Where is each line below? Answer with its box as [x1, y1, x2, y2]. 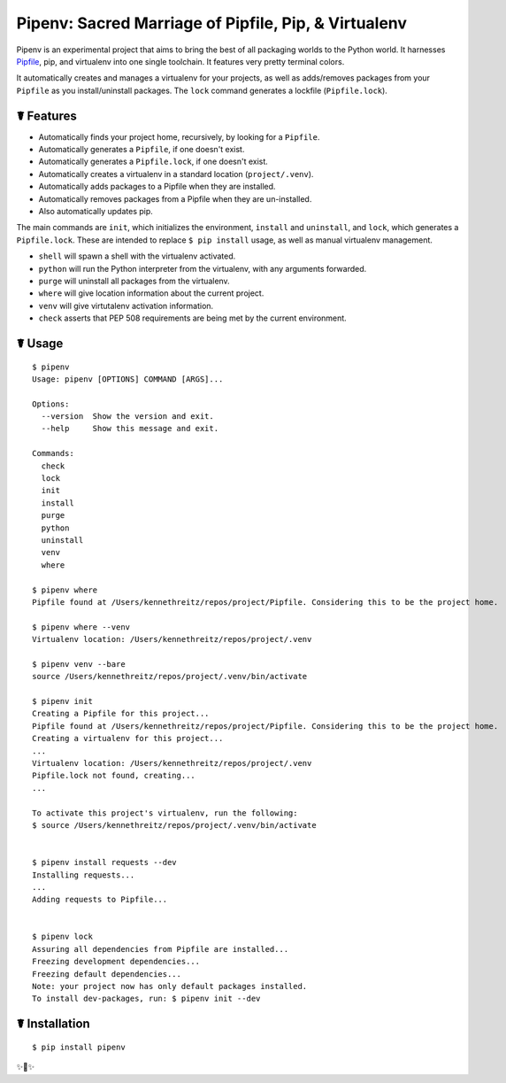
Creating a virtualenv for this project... [32, 733, 224, 744]
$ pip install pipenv [32, 1041, 126, 1052]
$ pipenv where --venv [32, 622, 131, 632]
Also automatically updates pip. [38, 205, 154, 216]
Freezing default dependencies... [32, 969, 181, 979]
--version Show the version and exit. [41, 412, 214, 422]
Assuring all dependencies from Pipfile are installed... [32, 944, 289, 954]
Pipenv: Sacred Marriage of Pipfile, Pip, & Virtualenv [16, 13, 407, 33]
